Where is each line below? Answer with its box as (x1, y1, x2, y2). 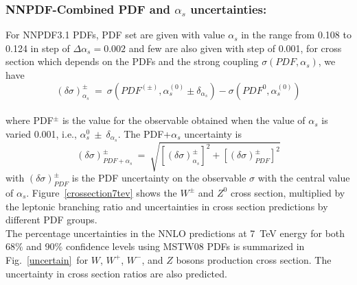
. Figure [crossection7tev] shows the (26, 185, 177, 199)
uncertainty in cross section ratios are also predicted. (5, 266, 227, 280)
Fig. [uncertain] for (5, 252, 89, 267)
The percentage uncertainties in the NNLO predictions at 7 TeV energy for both (5, 225, 345, 240)
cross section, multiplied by (230, 185, 345, 199)
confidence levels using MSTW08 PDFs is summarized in (65, 239, 305, 253)
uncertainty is (184, 126, 242, 140)
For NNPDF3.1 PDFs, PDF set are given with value (5, 27, 225, 42)
